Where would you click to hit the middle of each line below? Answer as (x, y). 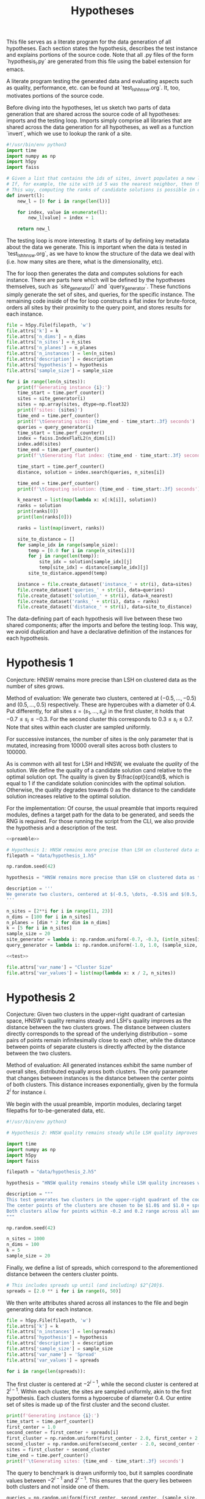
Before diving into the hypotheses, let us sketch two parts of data (88, 107)
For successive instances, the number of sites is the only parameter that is (100, 739)
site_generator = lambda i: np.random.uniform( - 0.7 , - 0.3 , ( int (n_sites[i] (105, 939)
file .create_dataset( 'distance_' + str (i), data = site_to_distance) (105, 607)
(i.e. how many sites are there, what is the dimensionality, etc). (85, 261)
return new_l (34, 229)
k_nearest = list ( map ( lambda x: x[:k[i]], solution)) (87, 500)
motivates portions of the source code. (55, 95)
